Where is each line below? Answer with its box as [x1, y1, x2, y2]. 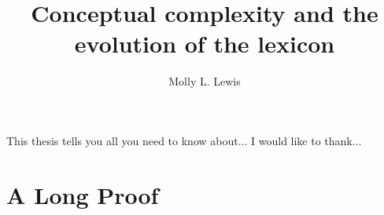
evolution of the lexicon [74, 27, 335, 60]
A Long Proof [6, 178, 159, 210]
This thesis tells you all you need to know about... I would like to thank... [6, 132, 362, 148]
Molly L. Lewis [168, 73, 241, 89]
